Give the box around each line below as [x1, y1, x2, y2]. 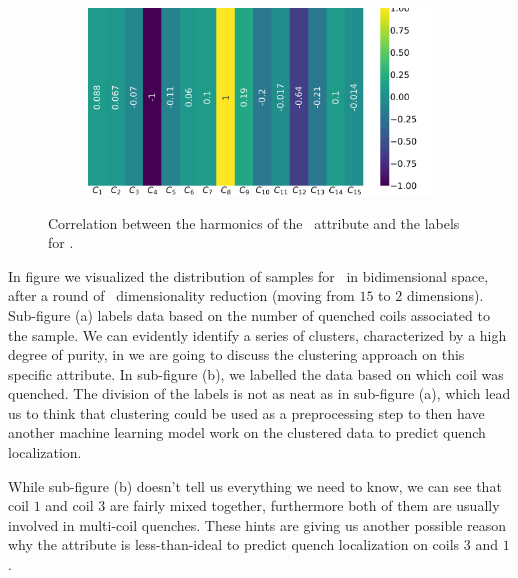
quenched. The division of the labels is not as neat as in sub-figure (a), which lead [8, 383, 511, 404]
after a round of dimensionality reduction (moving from [8, 285, 355, 306]
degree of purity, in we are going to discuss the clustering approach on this [8, 344, 465, 365]
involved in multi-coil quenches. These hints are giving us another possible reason [8, 514, 507, 535]
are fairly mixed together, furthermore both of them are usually [109, 495, 500, 516]
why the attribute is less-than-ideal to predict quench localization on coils [8, 534, 460, 555]
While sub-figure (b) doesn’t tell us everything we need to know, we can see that [8, 475, 502, 496]
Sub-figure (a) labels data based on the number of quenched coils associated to [8, 304, 490, 325]
